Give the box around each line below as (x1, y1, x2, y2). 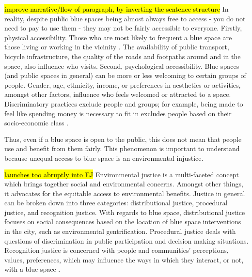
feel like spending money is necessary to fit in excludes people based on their (4, 108, 232, 118)
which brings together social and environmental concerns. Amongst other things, (4, 179, 243, 189)
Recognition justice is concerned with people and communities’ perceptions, (4, 245, 229, 255)
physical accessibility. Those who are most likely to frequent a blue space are (4, 32, 232, 42)
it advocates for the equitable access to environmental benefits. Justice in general (4, 188, 245, 198)
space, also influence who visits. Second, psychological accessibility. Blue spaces (4, 61, 239, 71)
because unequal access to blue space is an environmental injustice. (4, 153, 204, 163)
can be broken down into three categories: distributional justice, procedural (4, 198, 228, 208)
